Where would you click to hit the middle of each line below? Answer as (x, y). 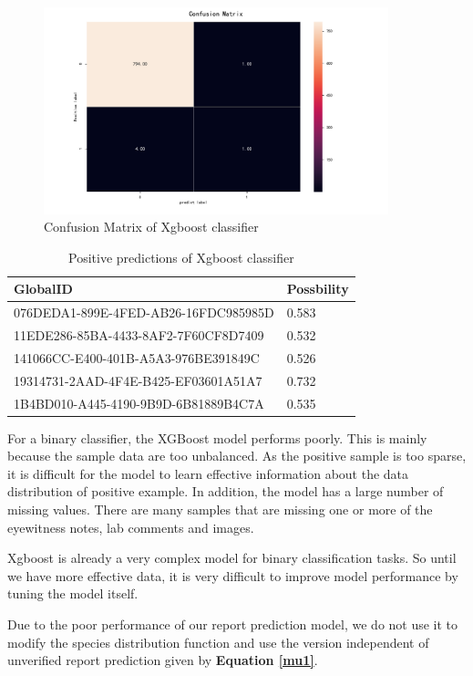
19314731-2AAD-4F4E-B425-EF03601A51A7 (138, 380)
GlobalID (43, 289)
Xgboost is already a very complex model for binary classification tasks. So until (232, 558)
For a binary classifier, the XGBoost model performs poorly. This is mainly (217, 437)
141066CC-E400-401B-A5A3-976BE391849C (137, 357)
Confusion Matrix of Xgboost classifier (151, 227)
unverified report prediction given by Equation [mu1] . (163, 660)
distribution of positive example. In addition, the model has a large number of (226, 491)
